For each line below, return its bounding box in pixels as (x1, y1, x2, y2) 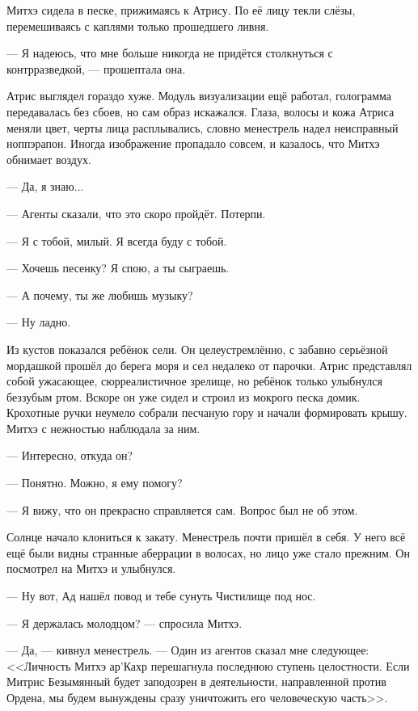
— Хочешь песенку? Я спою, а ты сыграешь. (6, 259, 230, 276)
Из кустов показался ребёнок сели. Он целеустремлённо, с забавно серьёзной (6, 340, 388, 357)
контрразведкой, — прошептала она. (6, 60, 186, 77)
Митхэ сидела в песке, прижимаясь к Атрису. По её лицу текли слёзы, (6, 2, 356, 18)
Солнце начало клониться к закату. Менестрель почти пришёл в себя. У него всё (6, 528, 406, 545)
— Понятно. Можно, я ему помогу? (6, 474, 183, 491)
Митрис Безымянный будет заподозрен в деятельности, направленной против (6, 673, 386, 690)
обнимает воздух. (6, 150, 91, 167)
